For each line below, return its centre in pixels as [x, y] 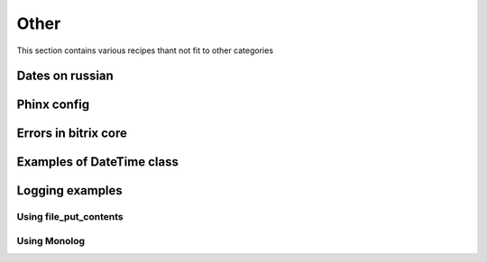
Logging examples [70, 190]
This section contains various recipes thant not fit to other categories [145, 50]
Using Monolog [51, 240]
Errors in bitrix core [72, 134]
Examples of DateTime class [98, 162]
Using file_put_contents [70, 217]
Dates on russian [65, 76]
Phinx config [53, 105]
